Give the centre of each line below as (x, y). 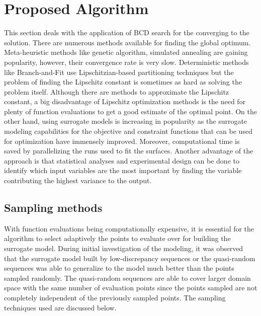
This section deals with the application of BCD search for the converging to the (127, 32)
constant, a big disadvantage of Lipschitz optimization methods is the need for (125, 101)
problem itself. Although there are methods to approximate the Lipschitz (117, 91)
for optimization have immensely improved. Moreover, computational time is (122, 141)
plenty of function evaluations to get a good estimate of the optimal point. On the (131, 111)
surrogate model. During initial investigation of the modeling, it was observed (124, 248)
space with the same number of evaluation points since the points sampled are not (131, 288)
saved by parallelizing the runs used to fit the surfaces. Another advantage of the (129, 151)
